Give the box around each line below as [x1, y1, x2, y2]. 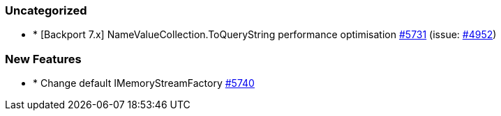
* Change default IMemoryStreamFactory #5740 [33, 77, 255, 90]
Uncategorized [5, 3, 87, 17]
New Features [5, 51, 82, 66]
